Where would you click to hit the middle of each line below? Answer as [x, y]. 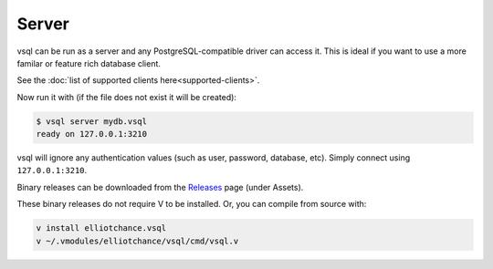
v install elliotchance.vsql [101, 228]
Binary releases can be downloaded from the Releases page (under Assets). [160, 187]
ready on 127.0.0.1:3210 [92, 134]
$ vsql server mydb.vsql [92, 121]
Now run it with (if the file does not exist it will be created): [127, 97]
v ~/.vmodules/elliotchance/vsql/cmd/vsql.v [137, 241]
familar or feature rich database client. [89, 63]
